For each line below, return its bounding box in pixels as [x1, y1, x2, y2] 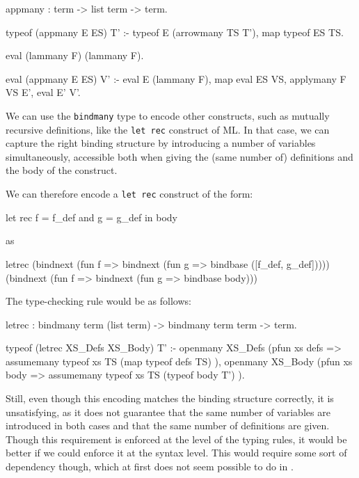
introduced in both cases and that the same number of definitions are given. [6, 418, 330, 433]
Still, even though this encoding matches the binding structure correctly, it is [6, 391, 334, 406]
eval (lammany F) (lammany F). [6, 48, 144, 63]
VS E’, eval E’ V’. [6, 85, 81, 99]
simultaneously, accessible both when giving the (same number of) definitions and [6, 149, 353, 164]
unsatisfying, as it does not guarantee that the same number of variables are [6, 404, 330, 419]
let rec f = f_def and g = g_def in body [6, 209, 178, 224]
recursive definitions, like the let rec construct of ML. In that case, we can [6, 122, 330, 136]
